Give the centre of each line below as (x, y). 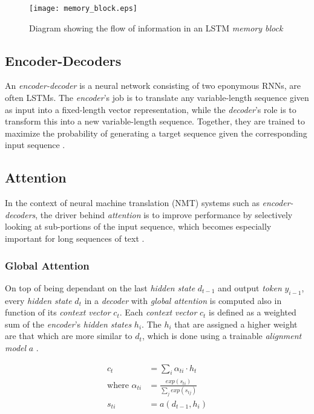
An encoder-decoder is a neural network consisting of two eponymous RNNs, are (153, 86)
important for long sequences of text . (75, 238)
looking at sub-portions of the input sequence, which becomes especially (138, 226)
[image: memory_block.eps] (83, 8)
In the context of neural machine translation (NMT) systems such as (132, 203)
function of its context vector (58, 312)
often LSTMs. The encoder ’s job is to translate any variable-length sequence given (157, 98)
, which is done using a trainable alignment (222, 336)
